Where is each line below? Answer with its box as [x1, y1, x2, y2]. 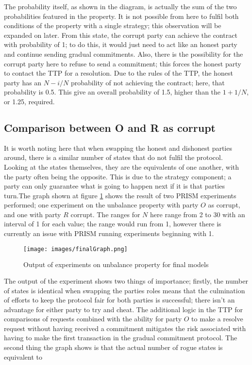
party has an [4, 77, 42, 87]
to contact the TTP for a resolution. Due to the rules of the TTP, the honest [4, 68, 233, 78]
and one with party [4, 209, 61, 219]
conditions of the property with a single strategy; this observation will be [4, 20, 221, 31]
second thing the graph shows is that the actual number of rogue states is [4, 342, 223, 352]
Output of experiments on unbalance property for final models [23, 259, 209, 270]
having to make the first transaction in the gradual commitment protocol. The [4, 333, 237, 343]
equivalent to [4, 351, 42, 362]
